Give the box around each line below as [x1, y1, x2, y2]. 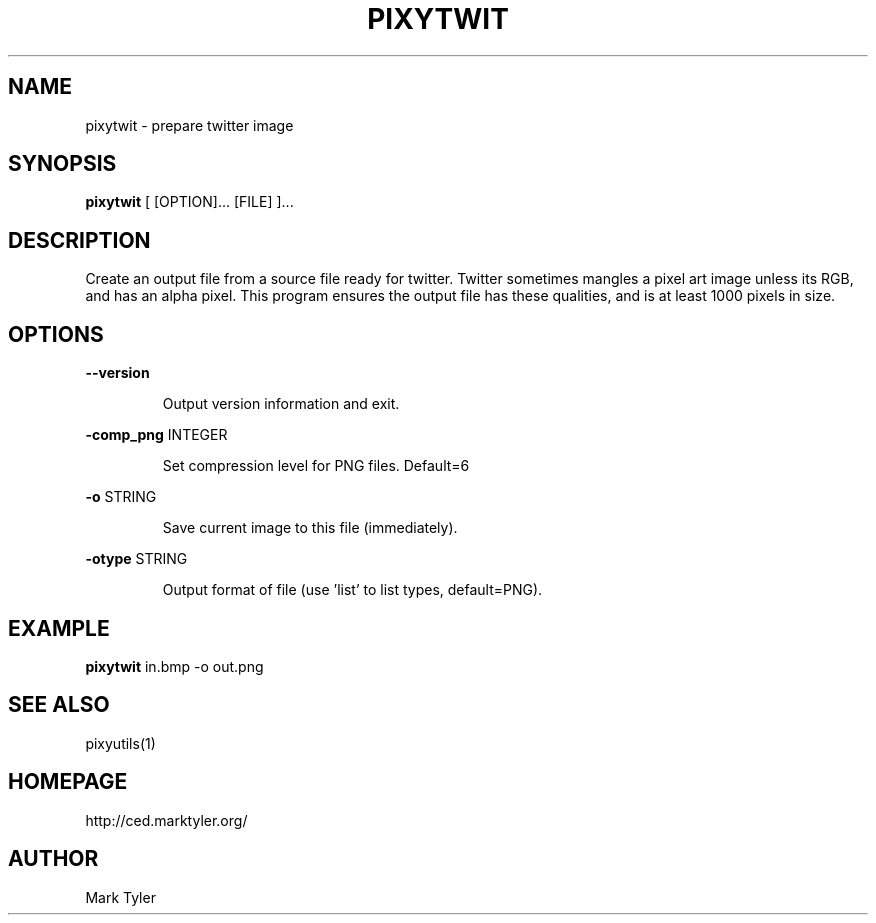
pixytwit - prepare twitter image [85, 116, 294, 134]
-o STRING [85, 488, 157, 506]
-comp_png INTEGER [85, 426, 228, 444]
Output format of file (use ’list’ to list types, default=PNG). [162, 581, 543, 599]
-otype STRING [85, 550, 188, 568]
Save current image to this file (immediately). [162, 519, 458, 537]
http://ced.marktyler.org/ [85, 811, 248, 829]
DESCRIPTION [8, 227, 151, 253]
